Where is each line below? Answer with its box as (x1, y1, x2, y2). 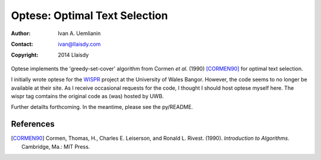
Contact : (11, 40, 34, 48)
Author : (11, 30, 31, 37)
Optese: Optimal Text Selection (11, 9, 168, 22)
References (11, 119, 55, 129)
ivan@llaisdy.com (58, 40, 101, 48)
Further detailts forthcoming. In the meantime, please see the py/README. (11, 103, 193, 111)
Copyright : (11, 51, 39, 59)
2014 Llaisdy (58, 51, 89, 59)
